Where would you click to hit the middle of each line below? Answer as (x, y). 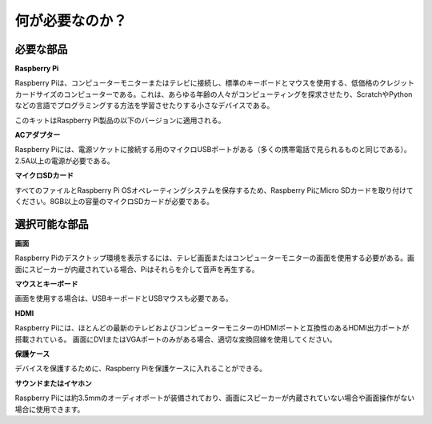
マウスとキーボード (46, 284)
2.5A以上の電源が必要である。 (65, 161)
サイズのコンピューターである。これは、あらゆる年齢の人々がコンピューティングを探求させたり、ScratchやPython (224, 94)
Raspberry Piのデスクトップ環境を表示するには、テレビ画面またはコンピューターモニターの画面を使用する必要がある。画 (215, 258)
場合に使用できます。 (50, 409)
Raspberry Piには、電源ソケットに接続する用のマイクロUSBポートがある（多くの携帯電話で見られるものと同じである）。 (213, 150)
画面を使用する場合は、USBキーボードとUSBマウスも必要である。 (124, 298)
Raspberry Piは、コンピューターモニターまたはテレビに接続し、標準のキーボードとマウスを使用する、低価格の (197, 83)
